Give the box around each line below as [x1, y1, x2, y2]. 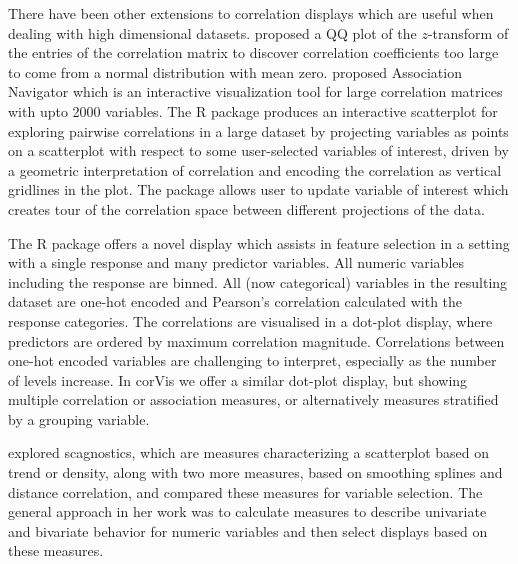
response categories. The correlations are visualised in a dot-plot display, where [8, 310, 493, 331]
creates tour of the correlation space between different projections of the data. [8, 198, 485, 219]
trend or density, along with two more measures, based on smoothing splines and [8, 462, 503, 483]
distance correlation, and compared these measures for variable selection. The [8, 481, 483, 502]
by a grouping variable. [8, 408, 150, 429]
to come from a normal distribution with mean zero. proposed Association [8, 61, 462, 82]
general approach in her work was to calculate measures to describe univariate [8, 501, 487, 522]
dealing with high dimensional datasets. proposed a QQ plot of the [8, 22, 417, 43]
